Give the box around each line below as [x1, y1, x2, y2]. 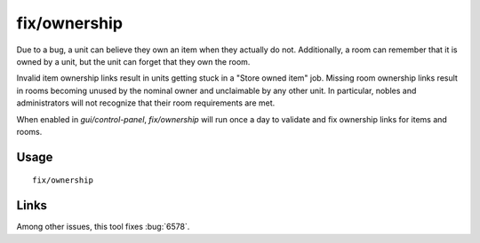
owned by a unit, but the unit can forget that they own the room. [16, 56, 251, 67]
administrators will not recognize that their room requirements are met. [16, 98, 276, 108]
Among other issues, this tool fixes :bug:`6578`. [16, 222, 190, 232]
